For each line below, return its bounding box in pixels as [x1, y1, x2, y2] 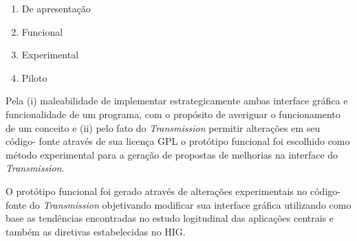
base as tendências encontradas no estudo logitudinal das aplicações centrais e [6, 211, 334, 225]
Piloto [21, 70, 47, 84]
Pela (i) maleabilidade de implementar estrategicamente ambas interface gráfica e [6, 93, 348, 108]
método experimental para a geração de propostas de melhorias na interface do [6, 147, 338, 161]
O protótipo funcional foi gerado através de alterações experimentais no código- [6, 183, 340, 198]
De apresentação [21, 1, 91, 15]
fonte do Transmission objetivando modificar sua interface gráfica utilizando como [6, 197, 351, 211]
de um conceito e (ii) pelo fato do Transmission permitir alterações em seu [6, 120, 321, 135]
